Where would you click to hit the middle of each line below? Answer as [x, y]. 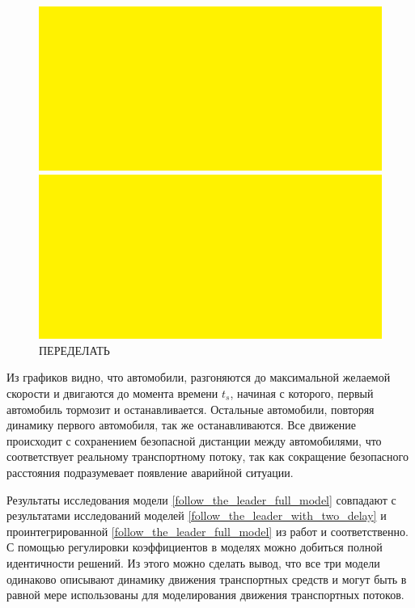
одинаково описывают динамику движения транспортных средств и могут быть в [207, 578]
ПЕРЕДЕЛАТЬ [74, 350]
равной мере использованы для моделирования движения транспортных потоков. [205, 595]
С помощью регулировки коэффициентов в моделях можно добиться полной [195, 547]
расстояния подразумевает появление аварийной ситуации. [150, 472]
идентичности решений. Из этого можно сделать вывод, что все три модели [193, 562]
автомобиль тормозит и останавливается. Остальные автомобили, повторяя [191, 409]
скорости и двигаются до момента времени [112, 393]
